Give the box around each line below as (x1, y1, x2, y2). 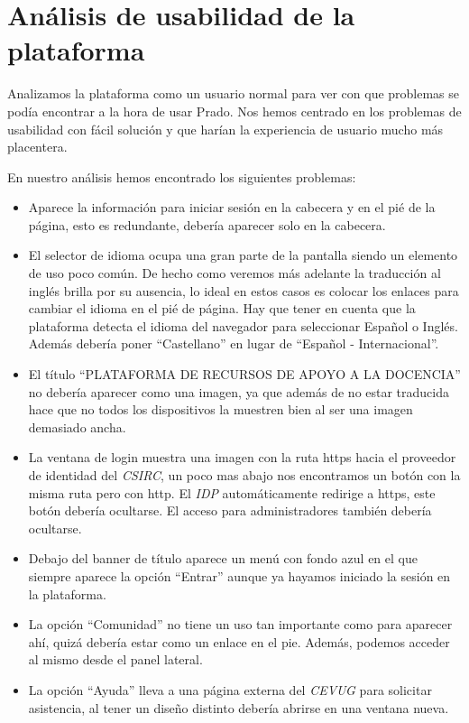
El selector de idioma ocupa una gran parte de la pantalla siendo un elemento (28, 246, 458, 264)
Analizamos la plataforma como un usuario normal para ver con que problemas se (7, 84, 460, 103)
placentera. (7, 137, 68, 156)
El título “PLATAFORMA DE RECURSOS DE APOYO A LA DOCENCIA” (28, 365, 461, 384)
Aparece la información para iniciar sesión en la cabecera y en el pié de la (28, 198, 436, 217)
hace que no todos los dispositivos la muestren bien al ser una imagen (28, 400, 413, 419)
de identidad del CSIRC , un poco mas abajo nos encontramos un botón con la (28, 466, 461, 484)
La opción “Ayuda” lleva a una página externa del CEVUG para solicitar (28, 680, 432, 699)
